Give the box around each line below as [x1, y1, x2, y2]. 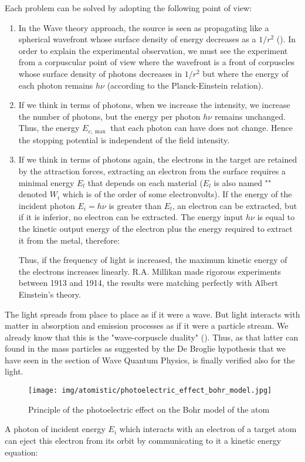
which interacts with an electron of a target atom [119, 423, 297, 435]
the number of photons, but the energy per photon [18, 110, 201, 122]
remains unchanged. [214, 110, 286, 122]
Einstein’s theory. [18, 288, 81, 300]
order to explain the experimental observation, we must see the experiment [18, 44, 288, 56]
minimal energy [18, 176, 74, 188]
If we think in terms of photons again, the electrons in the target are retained [18, 153, 297, 166]
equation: [5, 446, 38, 458]
